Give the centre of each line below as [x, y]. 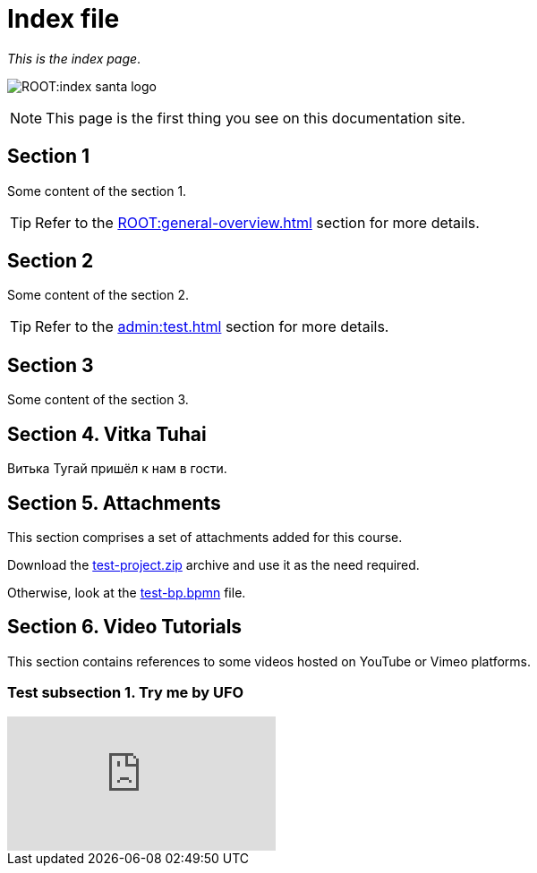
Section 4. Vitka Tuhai [107, 434]
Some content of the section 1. [97, 191]
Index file [64, 19]
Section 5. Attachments [114, 503]
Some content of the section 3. [98, 400]
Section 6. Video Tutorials [125, 627]
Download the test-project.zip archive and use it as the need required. [213, 564]
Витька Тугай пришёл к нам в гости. [117, 469]
